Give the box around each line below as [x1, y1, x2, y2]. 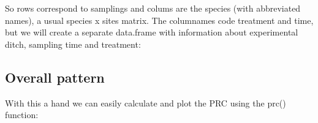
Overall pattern [5, 67, 105, 86]
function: [5, 108, 39, 121]
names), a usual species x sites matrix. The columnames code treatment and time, [5, 13, 314, 26]
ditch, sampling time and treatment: [5, 37, 141, 50]
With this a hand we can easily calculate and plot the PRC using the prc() [5, 96, 286, 109]
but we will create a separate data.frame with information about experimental [5, 26, 298, 39]
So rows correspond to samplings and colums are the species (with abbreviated [5, 2, 301, 14]
